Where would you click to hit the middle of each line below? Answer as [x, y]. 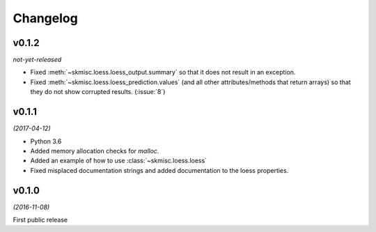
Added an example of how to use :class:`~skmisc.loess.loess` [119, 161]
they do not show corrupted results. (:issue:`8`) [98, 92]
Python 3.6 [46, 141]
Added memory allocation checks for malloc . [95, 150]
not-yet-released [37, 60]
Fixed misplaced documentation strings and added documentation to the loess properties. [159, 170]
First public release [40, 220]
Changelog [45, 18]
